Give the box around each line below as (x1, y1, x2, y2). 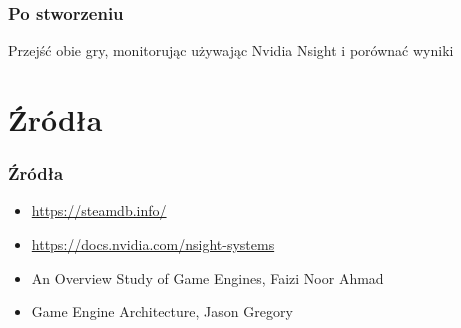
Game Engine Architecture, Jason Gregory (31, 301, 293, 322)
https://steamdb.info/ (31, 200, 167, 221)
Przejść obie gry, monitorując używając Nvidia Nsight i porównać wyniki (8, 40, 454, 61)
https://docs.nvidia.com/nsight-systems (31, 234, 275, 254)
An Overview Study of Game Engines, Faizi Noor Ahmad (31, 267, 384, 288)
